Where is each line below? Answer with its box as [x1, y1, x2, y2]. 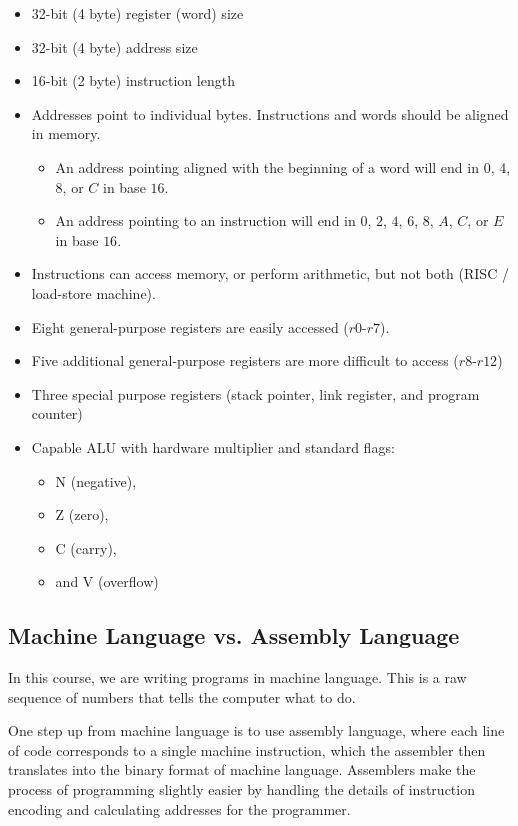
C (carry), [55, 537, 117, 558]
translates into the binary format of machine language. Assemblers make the [8, 759, 476, 780]
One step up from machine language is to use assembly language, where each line [8, 720, 505, 741]
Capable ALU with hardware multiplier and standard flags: [31, 436, 395, 457]
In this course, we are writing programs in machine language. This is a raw [8, 667, 467, 688]
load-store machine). [31, 282, 156, 303]
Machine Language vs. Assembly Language [8, 620, 460, 651]
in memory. [31, 123, 101, 144]
